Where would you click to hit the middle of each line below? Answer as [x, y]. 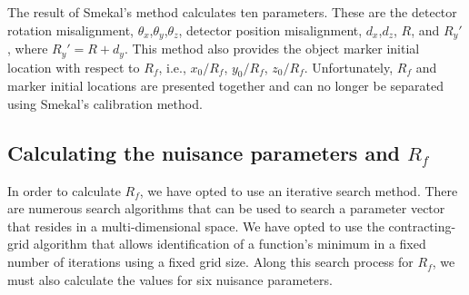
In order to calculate [64, 190]
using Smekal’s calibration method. [105, 103]
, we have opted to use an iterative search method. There [299, 190]
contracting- [422, 226]
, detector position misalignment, [270, 29]
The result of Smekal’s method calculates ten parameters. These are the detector [232, 12]
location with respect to [74, 67]
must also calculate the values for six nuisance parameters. [170, 279]
